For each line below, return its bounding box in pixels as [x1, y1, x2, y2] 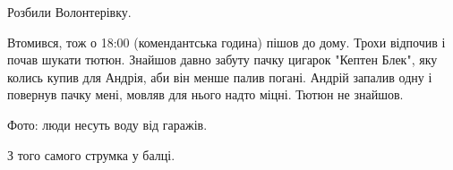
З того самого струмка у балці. [7, 145, 175, 164]
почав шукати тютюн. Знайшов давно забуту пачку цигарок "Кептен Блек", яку [7, 50, 438, 69]
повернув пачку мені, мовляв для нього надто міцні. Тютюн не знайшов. [7, 85, 404, 104]
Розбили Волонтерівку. [7, 3, 132, 21]
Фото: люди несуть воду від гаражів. [7, 115, 208, 133]
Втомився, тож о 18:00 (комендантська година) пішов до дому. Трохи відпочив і [7, 32, 446, 51]
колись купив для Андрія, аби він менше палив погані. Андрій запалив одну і [7, 67, 432, 86]
